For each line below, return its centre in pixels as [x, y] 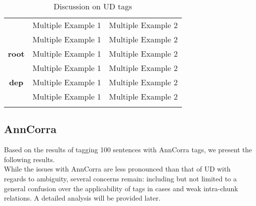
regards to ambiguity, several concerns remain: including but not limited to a [121, 178]
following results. [29, 159]
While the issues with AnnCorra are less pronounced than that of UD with [117, 169]
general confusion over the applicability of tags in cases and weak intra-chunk [121, 188]
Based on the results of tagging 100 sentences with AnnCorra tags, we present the [128, 150]
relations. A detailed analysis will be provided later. [82, 198]
